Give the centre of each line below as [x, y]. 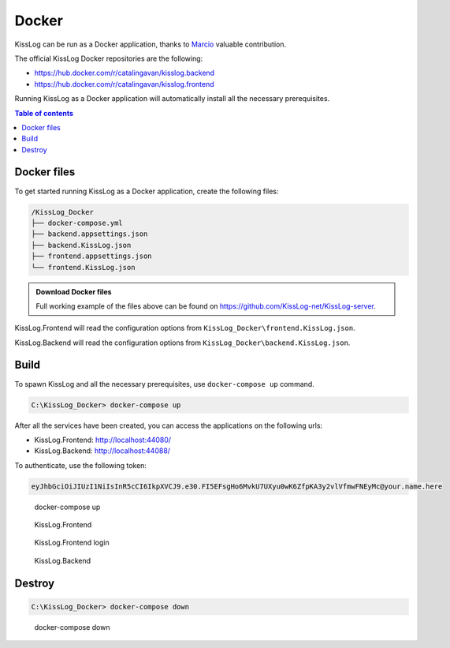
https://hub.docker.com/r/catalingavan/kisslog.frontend [124, 84]
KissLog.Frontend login [72, 543]
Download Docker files [74, 291]
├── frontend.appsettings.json [92, 256]
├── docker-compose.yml [77, 223]
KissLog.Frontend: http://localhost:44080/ [103, 440]
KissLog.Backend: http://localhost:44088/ [102, 451]
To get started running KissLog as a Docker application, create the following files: [147, 191]
